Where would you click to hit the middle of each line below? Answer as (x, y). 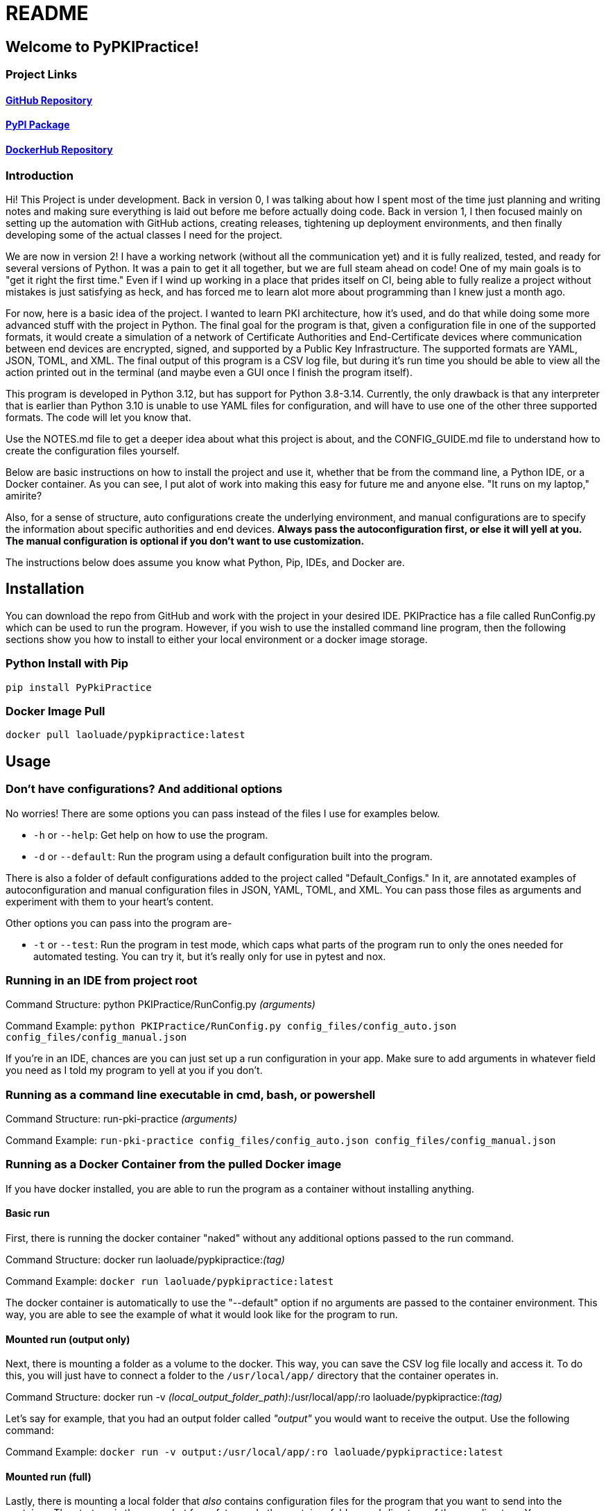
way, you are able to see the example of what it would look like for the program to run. (202, 1315)
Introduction (40, 175)
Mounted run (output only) (68, 1339)
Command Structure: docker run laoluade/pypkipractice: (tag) (145, 1260)
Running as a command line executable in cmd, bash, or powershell (191, 1094)
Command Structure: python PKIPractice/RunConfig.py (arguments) (161, 1005)
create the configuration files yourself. (93, 450)
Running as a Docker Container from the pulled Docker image (174, 1164)
